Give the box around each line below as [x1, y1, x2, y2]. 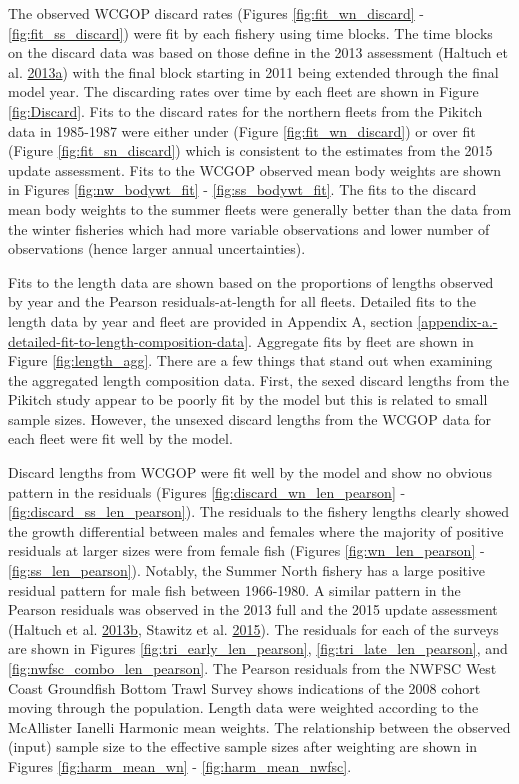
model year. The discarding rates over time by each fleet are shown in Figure [8, 81, 479, 102]
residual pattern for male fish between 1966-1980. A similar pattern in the [8, 579, 461, 600]
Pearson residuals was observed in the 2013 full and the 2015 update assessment [8, 599, 498, 620]
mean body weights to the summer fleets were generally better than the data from [8, 198, 512, 219]
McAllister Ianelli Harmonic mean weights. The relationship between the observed [8, 716, 511, 737]
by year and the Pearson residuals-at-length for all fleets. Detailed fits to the [8, 291, 476, 312]
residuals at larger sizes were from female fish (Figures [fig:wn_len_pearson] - [8, 540, 485, 561]
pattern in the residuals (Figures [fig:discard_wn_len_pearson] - [8, 481, 406, 502]
